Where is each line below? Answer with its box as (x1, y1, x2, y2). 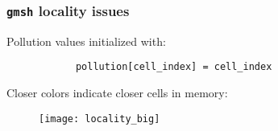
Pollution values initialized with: (6, 32, 166, 49)
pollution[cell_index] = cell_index (75, 61, 272, 73)
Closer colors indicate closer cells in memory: (6, 84, 228, 101)
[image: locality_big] (39, 113, 160, 125)
